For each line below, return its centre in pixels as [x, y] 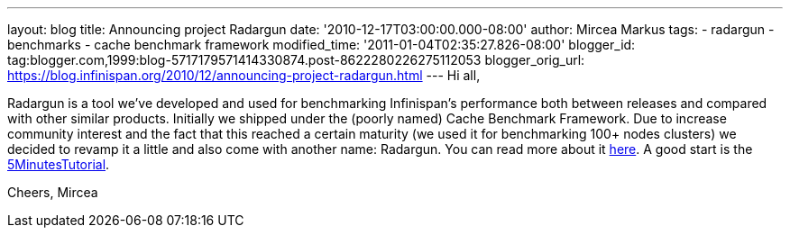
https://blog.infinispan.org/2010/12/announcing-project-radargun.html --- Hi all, [244, 75]
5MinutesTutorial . [59, 164]
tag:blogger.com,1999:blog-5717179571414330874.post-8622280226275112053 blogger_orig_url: [296, 60]
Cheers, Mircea [53, 192]
